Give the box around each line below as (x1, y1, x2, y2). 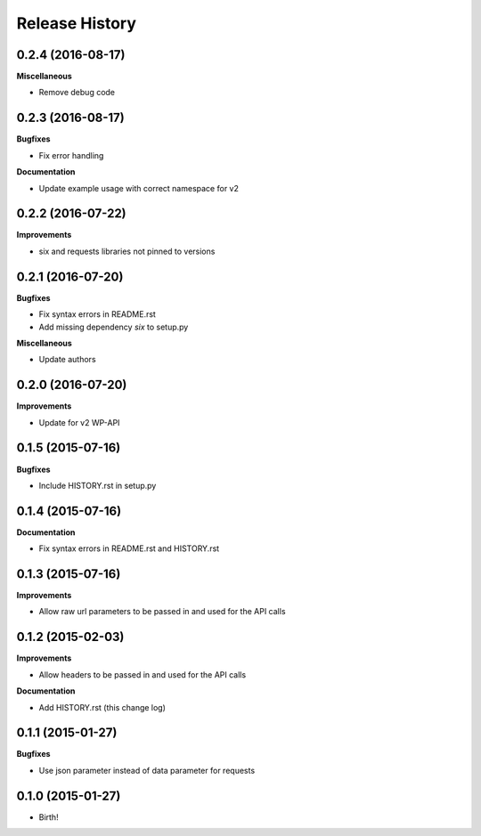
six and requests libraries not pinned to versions (38, 246, 216, 256)
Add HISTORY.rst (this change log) (38, 702, 167, 712)
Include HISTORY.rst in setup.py (38, 480, 157, 491)
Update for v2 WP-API (38, 417, 120, 427)
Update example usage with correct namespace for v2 (38, 183, 240, 193)
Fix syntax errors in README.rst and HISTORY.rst (38, 543, 220, 554)
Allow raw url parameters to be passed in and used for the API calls (38, 606, 286, 617)
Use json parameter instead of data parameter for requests (38, 765, 256, 775)
